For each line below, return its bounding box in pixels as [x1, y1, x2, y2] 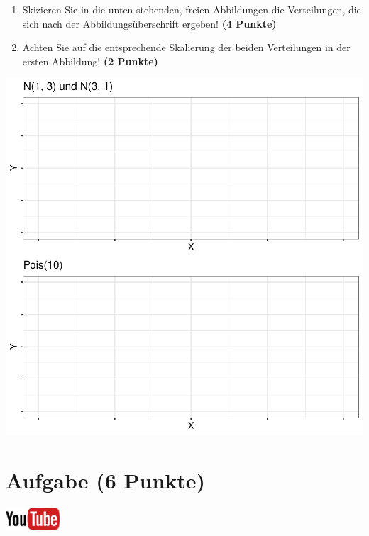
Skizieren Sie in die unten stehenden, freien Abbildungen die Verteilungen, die [22, 2, 361, 16]
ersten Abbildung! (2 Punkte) [22, 53, 158, 68]
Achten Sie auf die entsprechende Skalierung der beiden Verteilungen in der [22, 40, 351, 55]
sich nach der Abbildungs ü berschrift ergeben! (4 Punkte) [22, 16, 277, 30]
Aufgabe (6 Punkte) [6, 466, 206, 495]
